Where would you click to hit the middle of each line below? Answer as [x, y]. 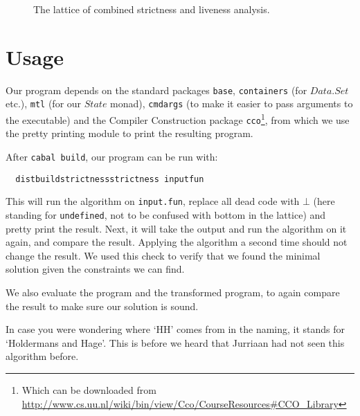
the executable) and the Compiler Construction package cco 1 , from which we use [178, 119]
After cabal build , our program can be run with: [112, 156]
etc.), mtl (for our [44, 103]
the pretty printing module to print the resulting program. [129, 133]
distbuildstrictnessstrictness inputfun [110, 179]
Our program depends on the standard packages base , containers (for [156, 90]
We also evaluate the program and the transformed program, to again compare [173, 292]
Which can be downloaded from [89, 389]
